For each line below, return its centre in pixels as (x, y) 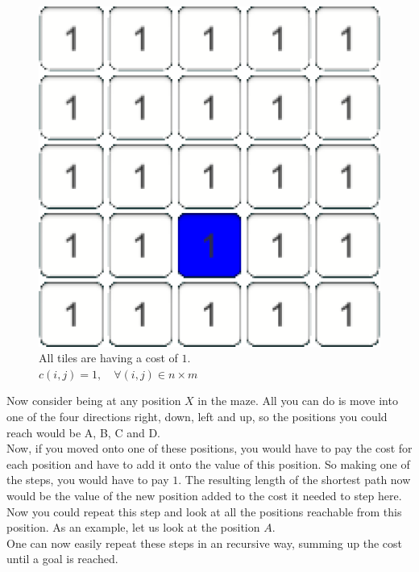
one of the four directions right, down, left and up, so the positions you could (197, 417)
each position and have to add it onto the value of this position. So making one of (208, 463)
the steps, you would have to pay (88, 480)
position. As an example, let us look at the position (133, 527)
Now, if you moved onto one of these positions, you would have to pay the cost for (209, 448)
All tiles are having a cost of (108, 358)
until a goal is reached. (62, 559)
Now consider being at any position (94, 401)
